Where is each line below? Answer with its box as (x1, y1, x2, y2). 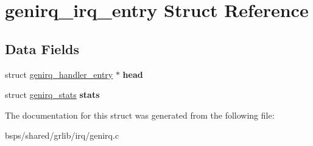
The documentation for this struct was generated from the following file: (5, 108, 275, 121)
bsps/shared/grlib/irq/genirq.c (5, 129, 119, 142)
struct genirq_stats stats (5, 88, 100, 101)
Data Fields (5, 39, 80, 58)
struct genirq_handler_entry (5, 68, 113, 80)
